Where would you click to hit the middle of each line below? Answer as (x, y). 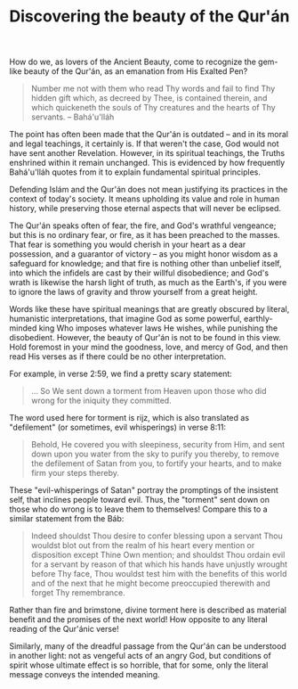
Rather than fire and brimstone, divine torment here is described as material (148, 610)
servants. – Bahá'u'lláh (72, 117)
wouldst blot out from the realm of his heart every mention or (143, 545)
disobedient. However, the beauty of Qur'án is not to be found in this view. (145, 338)
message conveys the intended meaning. (85, 675)
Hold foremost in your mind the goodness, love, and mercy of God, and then (149, 347)
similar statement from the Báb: (67, 519)
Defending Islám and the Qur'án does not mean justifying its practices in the (149, 190)
